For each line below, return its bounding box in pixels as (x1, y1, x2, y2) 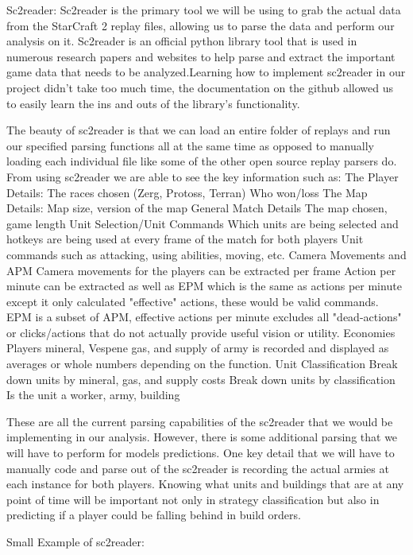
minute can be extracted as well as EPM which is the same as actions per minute (6, 277, 402, 294)
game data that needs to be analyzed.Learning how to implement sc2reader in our (6, 64, 406, 80)
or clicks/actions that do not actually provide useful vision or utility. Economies (6, 324, 396, 340)
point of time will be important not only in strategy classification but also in (6, 491, 380, 507)
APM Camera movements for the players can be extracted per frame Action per (6, 262, 396, 278)
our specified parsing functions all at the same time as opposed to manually (6, 137, 374, 153)
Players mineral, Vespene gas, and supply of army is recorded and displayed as (6, 340, 389, 356)
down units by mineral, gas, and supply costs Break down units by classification (6, 371, 396, 387)
